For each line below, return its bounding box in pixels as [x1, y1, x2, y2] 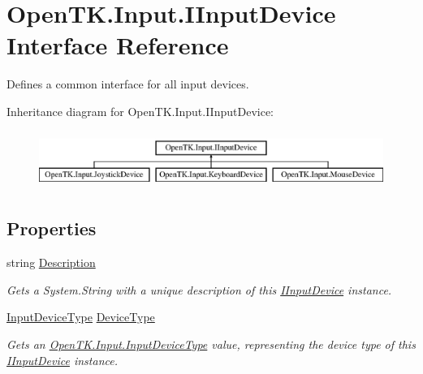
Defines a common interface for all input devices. [6, 75, 249, 92]
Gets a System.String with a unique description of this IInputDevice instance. [6, 281, 392, 298]
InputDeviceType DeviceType [6, 308, 155, 325]
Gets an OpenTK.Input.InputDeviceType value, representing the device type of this [6, 336, 416, 353]
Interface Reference [6, 28, 229, 62]
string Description [6, 254, 96, 271]
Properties [6, 216, 97, 241]
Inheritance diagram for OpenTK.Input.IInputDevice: [6, 102, 274, 119]
